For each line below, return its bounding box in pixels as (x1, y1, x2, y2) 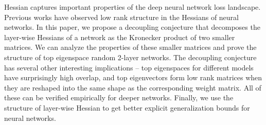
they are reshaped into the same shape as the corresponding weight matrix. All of (4, 82, 261, 93)
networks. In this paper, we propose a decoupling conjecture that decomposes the (4, 22, 260, 32)
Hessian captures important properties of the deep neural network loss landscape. (4, 2, 261, 12)
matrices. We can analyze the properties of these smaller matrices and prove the (4, 42, 257, 52)
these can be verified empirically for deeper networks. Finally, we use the (4, 92, 234, 103)
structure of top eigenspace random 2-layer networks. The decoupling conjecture (4, 51, 257, 62)
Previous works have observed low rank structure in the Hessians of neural (4, 11, 239, 22)
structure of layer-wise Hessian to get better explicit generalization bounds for (4, 102, 250, 113)
